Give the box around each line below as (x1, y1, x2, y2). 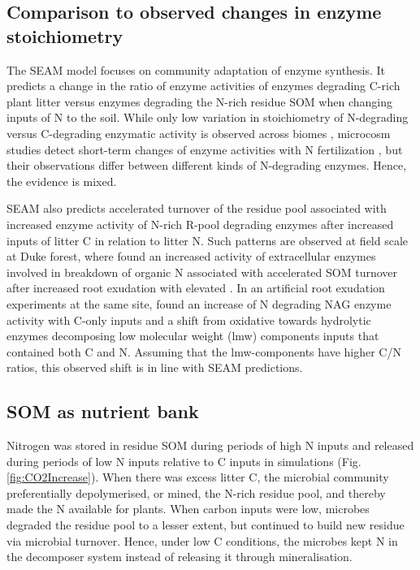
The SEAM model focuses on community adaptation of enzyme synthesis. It (6, 61, 386, 78)
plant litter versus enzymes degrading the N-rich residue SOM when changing (6, 93, 392, 110)
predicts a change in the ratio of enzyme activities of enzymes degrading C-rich (6, 77, 401, 94)
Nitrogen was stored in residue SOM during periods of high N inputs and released (6, 437, 414, 454)
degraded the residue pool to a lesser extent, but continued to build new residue (6, 516, 405, 533)
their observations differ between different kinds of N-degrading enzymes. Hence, (6, 157, 407, 174)
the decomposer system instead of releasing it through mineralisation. (6, 548, 353, 565)
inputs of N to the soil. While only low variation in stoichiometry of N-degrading (6, 109, 409, 126)
